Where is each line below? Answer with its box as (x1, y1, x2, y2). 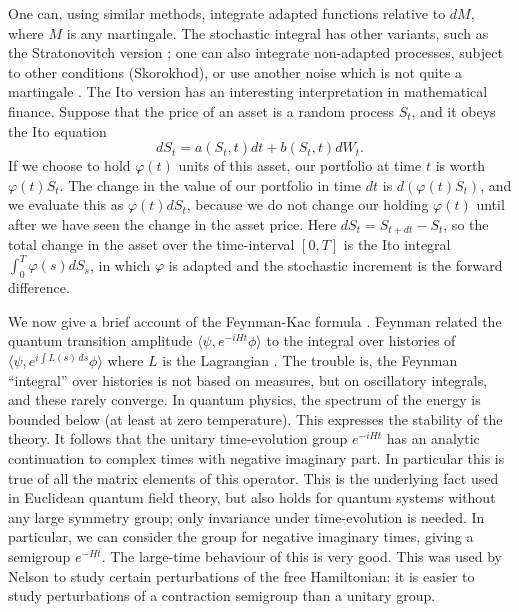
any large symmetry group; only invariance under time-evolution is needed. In (8, 506, 485, 527)
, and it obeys (411, 100, 496, 121)
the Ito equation (8, 120, 107, 141)
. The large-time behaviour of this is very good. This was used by (101, 546, 502, 566)
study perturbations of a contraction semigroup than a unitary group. (8, 585, 436, 606)
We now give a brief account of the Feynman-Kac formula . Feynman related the (8, 310, 502, 331)
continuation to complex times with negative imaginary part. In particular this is (8, 448, 505, 469)
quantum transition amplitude (8, 330, 193, 351)
